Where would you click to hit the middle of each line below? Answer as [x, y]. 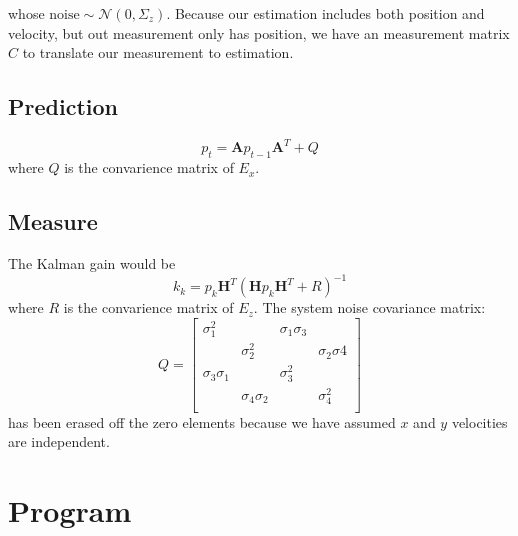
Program [70, 510]
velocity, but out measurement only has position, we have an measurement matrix [259, 32]
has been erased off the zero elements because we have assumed [202, 421]
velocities [479, 421]
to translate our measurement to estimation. [158, 52]
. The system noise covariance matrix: [369, 307]
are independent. [59, 441]
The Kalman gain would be [92, 263]
